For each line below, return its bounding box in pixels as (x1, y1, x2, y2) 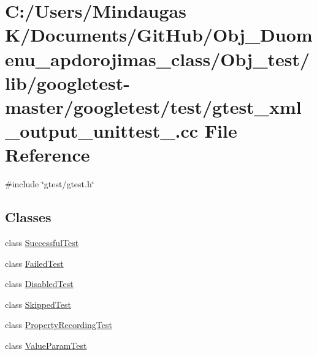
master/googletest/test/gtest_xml (5, 94, 302, 119)
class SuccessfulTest (5, 236, 79, 249)
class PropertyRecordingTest (5, 318, 112, 331)
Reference (5, 142, 90, 167)
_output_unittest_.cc (5, 118, 199, 143)
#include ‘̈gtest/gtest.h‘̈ (5, 177, 94, 190)
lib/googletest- (5, 70, 131, 95)
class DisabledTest (5, 277, 74, 290)
